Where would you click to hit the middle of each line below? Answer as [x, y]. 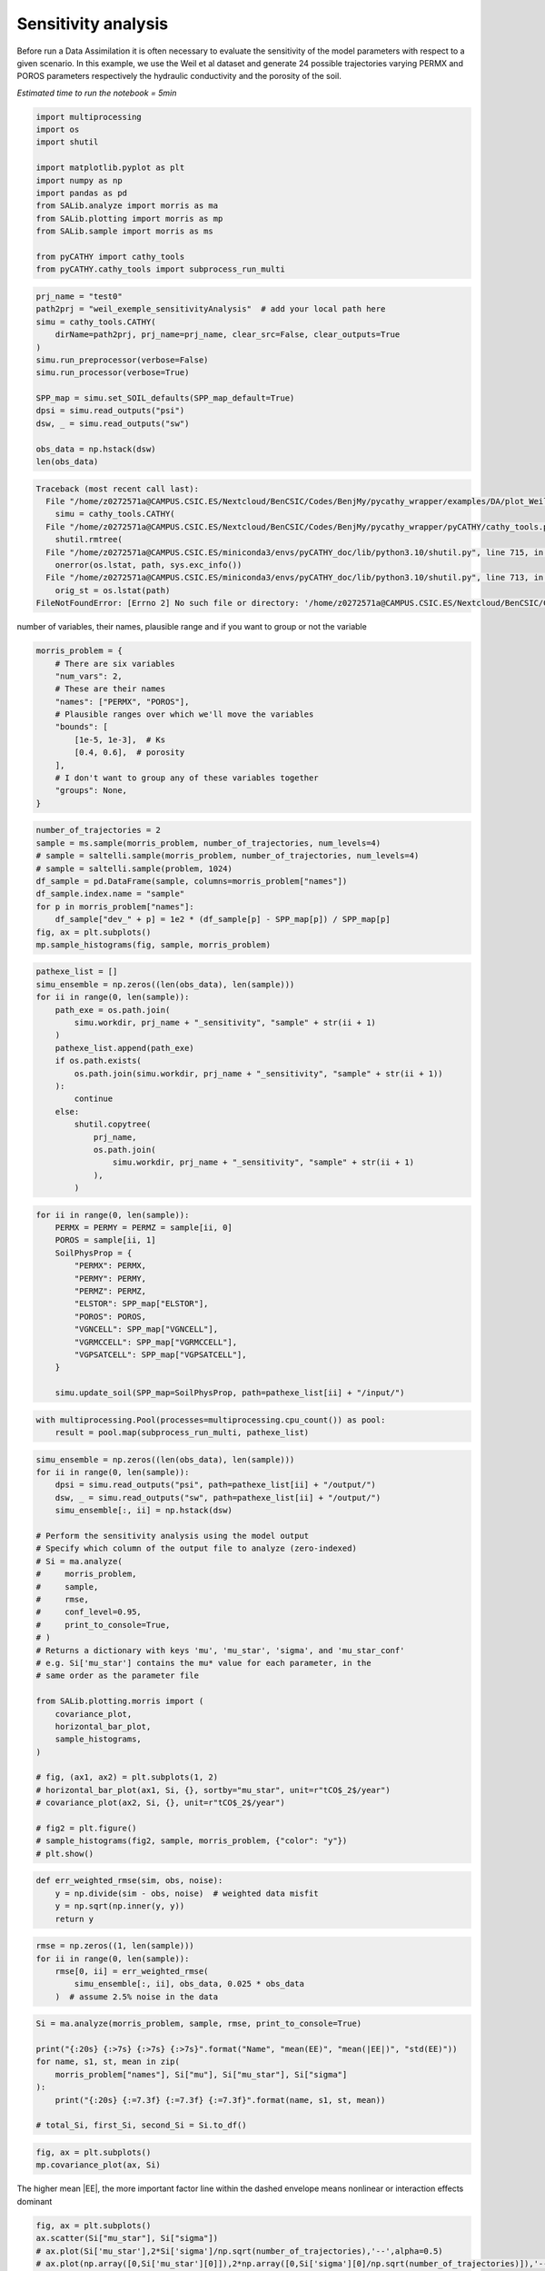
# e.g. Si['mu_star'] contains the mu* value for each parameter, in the [203, 1663]
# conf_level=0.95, [89, 1612]
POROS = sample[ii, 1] [105, 1240]
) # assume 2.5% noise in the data [136, 1997]
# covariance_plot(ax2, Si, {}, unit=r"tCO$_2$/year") [160, 1803]
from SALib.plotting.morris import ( [120, 1701]
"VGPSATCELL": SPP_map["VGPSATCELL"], [160, 1354]
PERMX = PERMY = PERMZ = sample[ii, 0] [144, 1228]
